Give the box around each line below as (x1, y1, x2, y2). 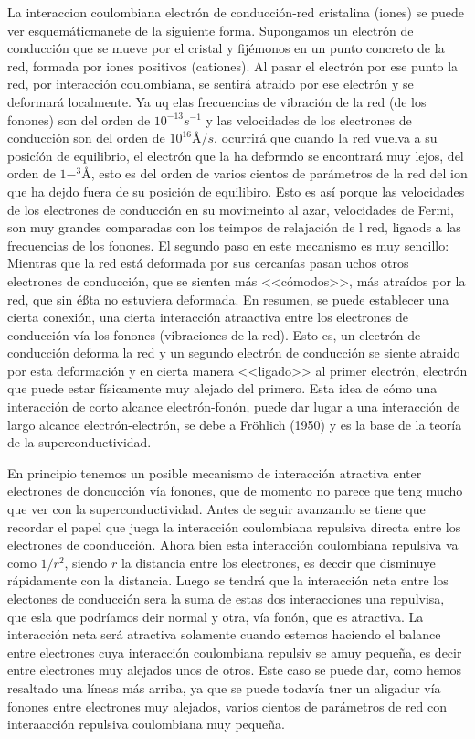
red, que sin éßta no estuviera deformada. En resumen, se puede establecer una (7, 289, 449, 308)
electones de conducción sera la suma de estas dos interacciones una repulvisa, (7, 589, 445, 607)
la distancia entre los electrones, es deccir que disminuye (121, 552, 436, 572)
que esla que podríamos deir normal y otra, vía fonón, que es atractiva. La (7, 606, 424, 626)
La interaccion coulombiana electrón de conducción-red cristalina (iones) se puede (7, 3, 464, 21)
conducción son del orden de (7, 128, 165, 147)
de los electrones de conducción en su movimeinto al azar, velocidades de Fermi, (7, 199, 455, 219)
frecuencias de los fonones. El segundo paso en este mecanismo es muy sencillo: (7, 235, 449, 254)
